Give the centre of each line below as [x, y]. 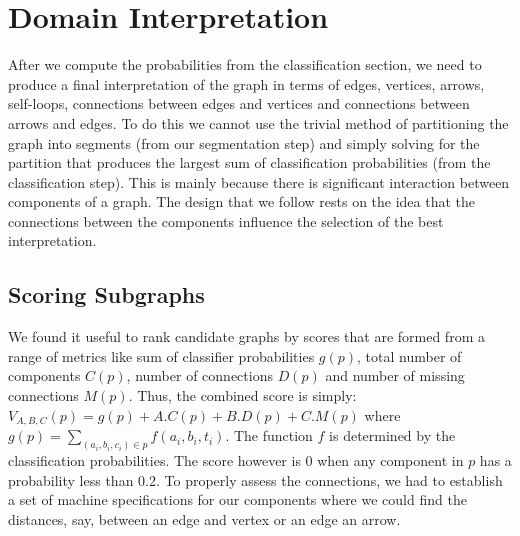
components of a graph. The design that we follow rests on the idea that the [242, 201]
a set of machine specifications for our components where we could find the [237, 499]
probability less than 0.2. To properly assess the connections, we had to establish [255, 479]
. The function [269, 435]
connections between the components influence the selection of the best [226, 220]
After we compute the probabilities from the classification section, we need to [245, 64]
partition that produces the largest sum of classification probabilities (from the [249, 162]
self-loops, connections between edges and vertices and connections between [239, 103]
